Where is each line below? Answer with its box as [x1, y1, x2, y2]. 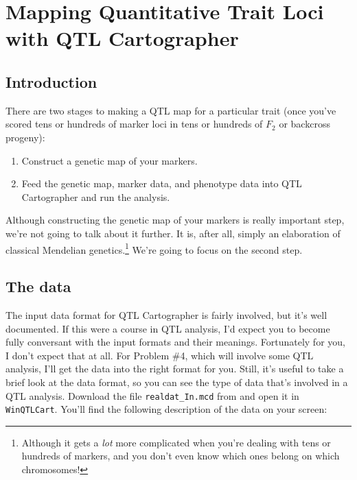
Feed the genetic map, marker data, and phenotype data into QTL [21, 176, 302, 191]
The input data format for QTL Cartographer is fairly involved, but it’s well [5, 307, 327, 322]
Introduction [5, 71, 97, 92]
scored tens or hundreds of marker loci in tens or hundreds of [5, 117, 263, 131]
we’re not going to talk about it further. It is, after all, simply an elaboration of [5, 226, 341, 240]
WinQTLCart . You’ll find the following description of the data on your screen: [5, 402, 327, 416]
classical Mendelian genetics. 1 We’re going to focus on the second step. [5, 240, 303, 256]
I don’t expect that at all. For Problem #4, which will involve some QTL [5, 348, 314, 362]
